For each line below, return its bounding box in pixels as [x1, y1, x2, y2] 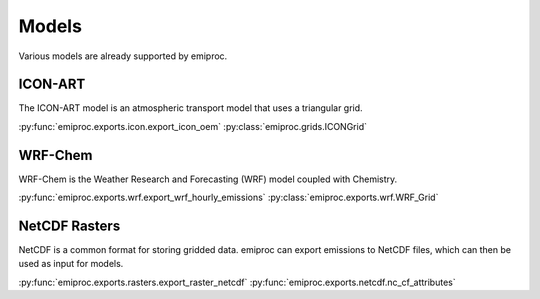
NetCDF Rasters [18, 217, 121, 234]
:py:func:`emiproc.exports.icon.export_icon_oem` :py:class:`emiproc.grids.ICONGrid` [18, 120, 367, 132]
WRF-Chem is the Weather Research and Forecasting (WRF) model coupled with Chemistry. [18, 173, 398, 185]
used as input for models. [18, 258, 124, 270]
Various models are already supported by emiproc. [18, 50, 228, 62]
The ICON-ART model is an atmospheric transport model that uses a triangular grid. [18, 102, 364, 114]
